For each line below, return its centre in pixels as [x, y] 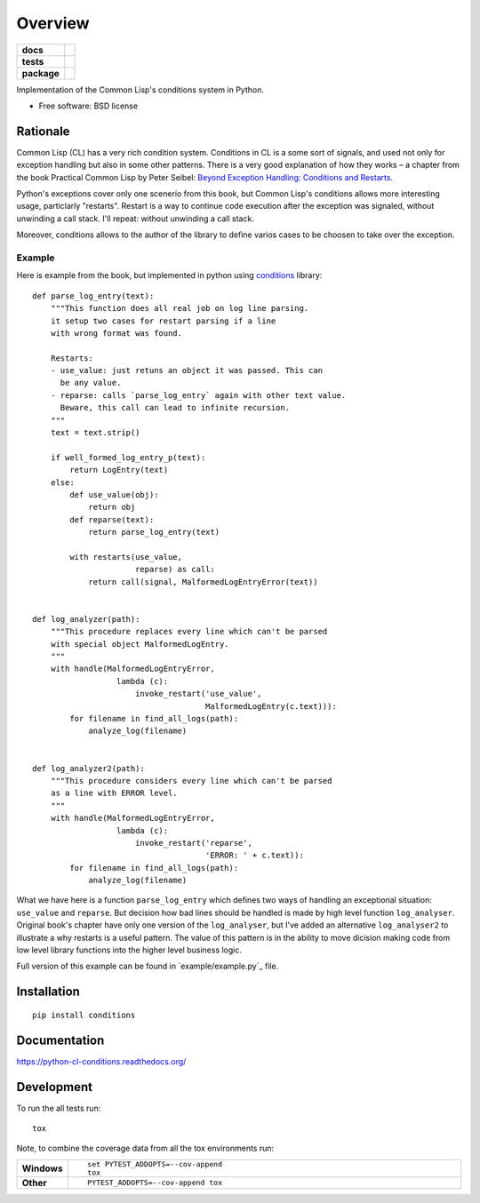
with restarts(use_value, [126, 557]
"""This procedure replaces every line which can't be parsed [189, 632]
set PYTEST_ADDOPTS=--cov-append [155, 1164]
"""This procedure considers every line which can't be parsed [191, 781]
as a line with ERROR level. [114, 793]
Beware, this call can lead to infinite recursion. [175, 408]
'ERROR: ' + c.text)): [254, 856]
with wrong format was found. [116, 333]
